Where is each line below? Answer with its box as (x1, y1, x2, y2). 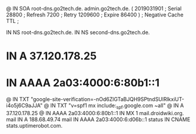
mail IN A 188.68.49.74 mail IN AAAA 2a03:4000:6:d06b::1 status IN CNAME (6, 116, 191, 123)
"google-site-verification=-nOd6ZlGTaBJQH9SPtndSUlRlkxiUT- (30, 96, 184, 103)
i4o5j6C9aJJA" (6, 102, 43, 109)
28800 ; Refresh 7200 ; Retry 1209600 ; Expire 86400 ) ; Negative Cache (6, 11, 184, 18)
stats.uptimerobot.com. (6, 122, 63, 129)
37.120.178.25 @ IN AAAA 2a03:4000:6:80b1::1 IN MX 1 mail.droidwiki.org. (6, 109, 184, 116)
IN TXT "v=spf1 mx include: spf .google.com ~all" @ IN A (50, 102, 184, 110)
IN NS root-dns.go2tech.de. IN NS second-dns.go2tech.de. (6, 29, 150, 36)
